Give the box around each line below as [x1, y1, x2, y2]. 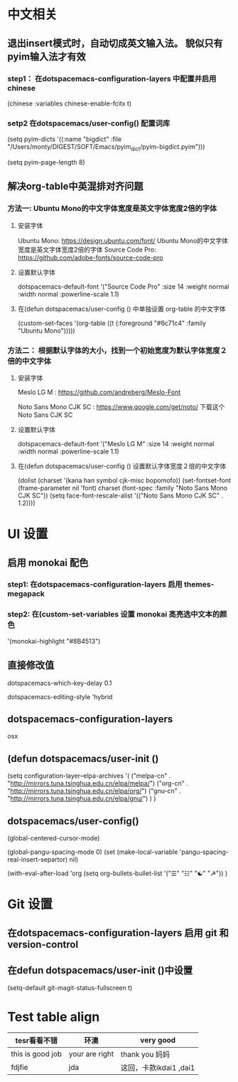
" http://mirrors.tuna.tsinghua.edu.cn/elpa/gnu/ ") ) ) [7, 794, 156, 803]
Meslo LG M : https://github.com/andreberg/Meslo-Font [17, 388, 181, 396]
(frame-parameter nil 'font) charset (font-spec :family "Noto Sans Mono [17, 483, 228, 492]
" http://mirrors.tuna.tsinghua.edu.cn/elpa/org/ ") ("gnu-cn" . [7, 787, 181, 795]
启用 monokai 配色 [7, 557, 89, 569]
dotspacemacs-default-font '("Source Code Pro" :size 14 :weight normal [17, 282, 229, 291]
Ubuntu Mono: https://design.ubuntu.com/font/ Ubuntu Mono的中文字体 [17, 236, 229, 244]
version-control [7, 938, 79, 950]
